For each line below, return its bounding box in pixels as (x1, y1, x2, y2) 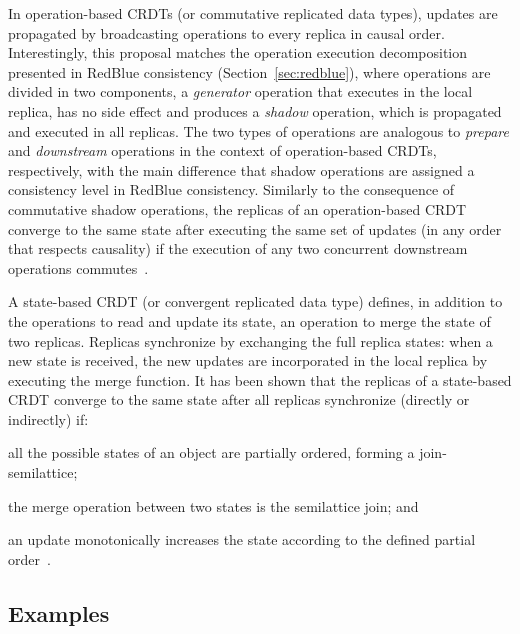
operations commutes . (8, 257, 149, 278)
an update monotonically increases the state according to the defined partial (8, 529, 476, 550)
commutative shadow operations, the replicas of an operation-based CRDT (8, 198, 467, 219)
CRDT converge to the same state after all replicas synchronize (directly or (8, 389, 470, 410)
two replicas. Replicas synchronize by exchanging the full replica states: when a (8, 330, 493, 351)
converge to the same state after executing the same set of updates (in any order (8, 218, 502, 239)
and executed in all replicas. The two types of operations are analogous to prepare (8, 120, 509, 141)
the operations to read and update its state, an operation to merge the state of (8, 310, 491, 331)
